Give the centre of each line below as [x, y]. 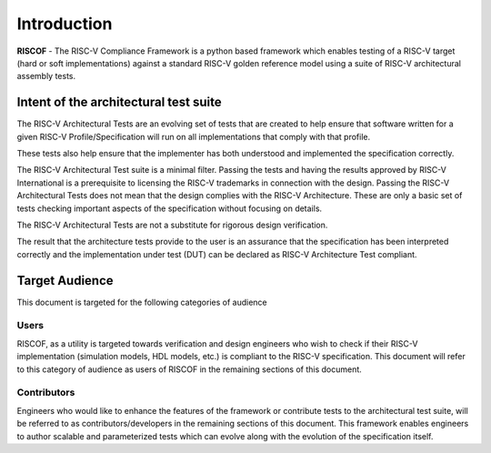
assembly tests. [46, 76]
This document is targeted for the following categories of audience [142, 302]
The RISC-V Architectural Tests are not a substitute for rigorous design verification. [172, 225]
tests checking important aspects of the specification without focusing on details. [170, 208]
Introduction [65, 24]
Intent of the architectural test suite [119, 102]
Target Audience [65, 281]
